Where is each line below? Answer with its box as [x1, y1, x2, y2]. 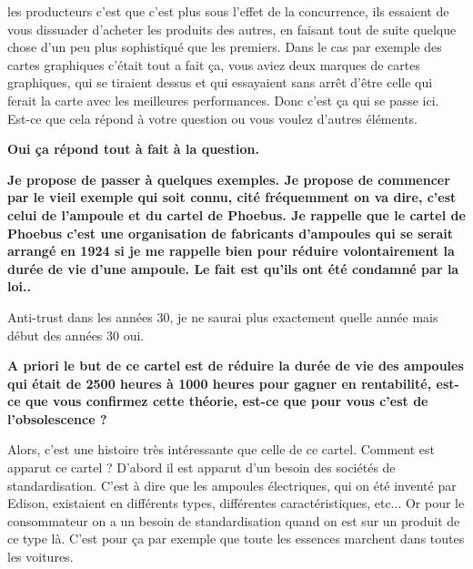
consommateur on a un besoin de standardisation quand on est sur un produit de [7, 511, 460, 530]
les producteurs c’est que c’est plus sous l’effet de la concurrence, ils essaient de [7, 2, 449, 20]
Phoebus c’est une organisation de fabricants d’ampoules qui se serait [7, 223, 454, 242]
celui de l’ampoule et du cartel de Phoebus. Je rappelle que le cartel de [7, 205, 466, 224]
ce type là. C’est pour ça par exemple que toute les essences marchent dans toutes [7, 529, 465, 548]
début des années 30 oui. [7, 325, 145, 344]
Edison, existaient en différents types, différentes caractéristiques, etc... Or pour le [7, 493, 465, 513]
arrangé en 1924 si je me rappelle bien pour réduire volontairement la [7, 241, 455, 260]
